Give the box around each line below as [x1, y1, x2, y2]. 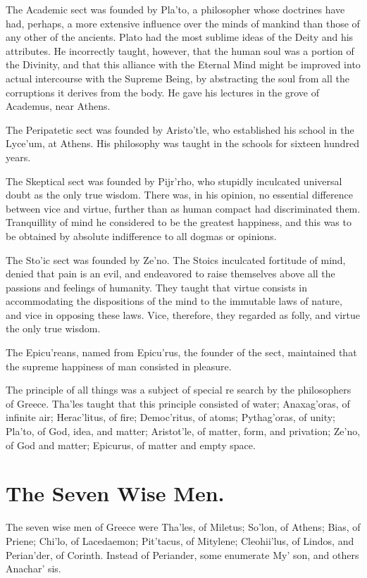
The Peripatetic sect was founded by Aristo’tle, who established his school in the [6, 122, 354, 137]
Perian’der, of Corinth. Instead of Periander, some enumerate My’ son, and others [6, 547, 359, 562]
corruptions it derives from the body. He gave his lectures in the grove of [6, 84, 320, 99]
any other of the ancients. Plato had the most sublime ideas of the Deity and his [6, 30, 354, 44]
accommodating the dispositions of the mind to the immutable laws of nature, [6, 294, 342, 308]
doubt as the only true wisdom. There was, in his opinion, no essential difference [6, 187, 353, 202]
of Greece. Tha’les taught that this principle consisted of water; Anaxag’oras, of [6, 396, 350, 410]
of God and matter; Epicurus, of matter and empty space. [6, 437, 256, 452]
